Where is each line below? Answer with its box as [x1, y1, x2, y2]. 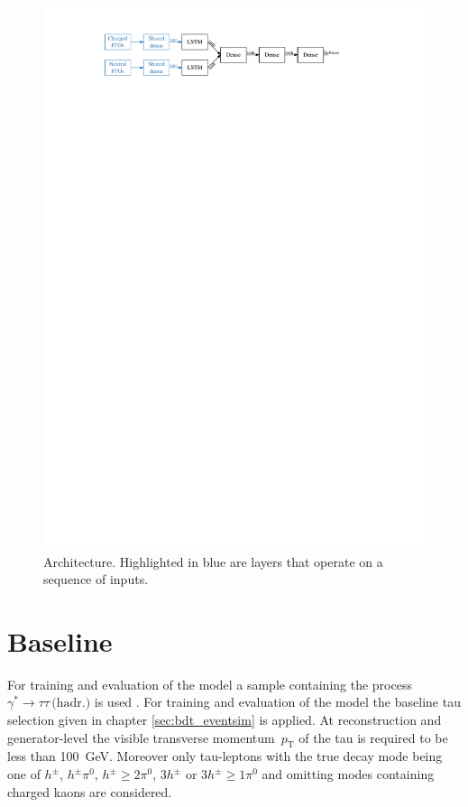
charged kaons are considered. [7, 782, 172, 801]
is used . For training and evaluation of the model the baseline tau [94, 692, 461, 711]
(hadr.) [51, 697, 91, 710]
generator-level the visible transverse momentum [7, 728, 275, 747]
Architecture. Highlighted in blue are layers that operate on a [43, 552, 383, 570]
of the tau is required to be [298, 728, 448, 747]
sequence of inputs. [43, 570, 149, 589]
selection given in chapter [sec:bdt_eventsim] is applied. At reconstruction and [7, 710, 442, 729]
